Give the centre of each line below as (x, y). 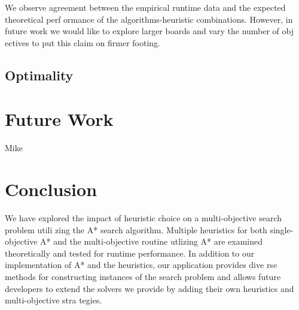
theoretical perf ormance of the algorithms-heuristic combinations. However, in (149, 19)
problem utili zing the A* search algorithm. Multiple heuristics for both (136, 229)
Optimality (39, 75)
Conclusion (51, 189)
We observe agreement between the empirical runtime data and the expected (145, 7)
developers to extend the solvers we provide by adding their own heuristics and (149, 288)
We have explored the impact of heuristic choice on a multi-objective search (144, 218)
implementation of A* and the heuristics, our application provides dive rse (141, 265)
